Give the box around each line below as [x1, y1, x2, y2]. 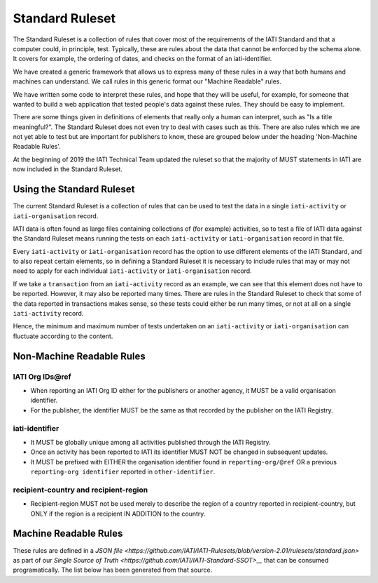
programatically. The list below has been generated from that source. [13, 565, 213, 575]
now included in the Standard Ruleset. [13, 165, 122, 173]
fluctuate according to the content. [13, 332, 113, 340]
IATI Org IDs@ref [13, 372, 71, 382]
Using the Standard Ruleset [13, 183, 135, 196]
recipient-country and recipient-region [13, 485, 148, 495]
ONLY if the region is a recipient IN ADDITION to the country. [30, 509, 206, 518]
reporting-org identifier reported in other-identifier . [30, 467, 216, 476]
